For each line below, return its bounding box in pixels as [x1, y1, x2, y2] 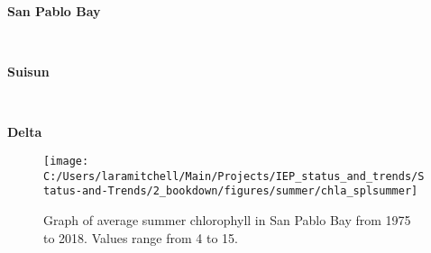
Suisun [7, 62, 50, 81]
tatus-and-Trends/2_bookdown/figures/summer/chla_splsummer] [43, 185, 418, 198]
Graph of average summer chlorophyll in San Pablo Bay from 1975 [43, 210, 411, 229]
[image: [43, 154, 89, 167]
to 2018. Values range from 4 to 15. [43, 228, 238, 247]
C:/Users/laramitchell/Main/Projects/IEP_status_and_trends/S [43, 169, 425, 183]
